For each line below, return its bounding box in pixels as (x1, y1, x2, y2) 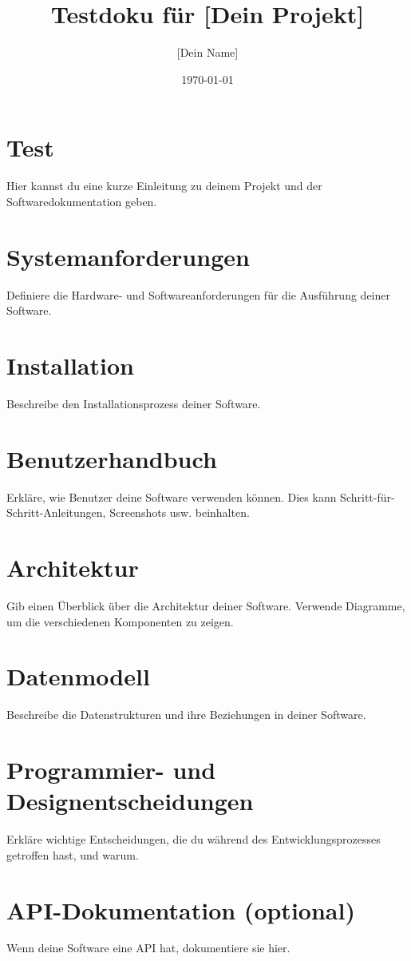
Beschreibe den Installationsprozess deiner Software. (6, 395, 261, 411)
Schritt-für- (340, 488, 395, 505)
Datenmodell (6, 660, 150, 693)
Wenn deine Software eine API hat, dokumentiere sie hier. (6, 939, 290, 956)
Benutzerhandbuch (6, 442, 217, 475)
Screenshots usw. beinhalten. (109, 504, 250, 521)
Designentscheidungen (6, 784, 254, 817)
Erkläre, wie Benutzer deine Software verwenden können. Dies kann (6, 488, 337, 505)
